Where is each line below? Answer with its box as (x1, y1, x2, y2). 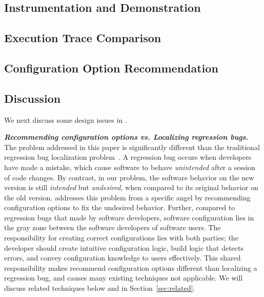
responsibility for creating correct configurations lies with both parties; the (4, 232, 238, 243)
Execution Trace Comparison (4, 30, 161, 46)
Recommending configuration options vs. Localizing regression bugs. (4, 132, 249, 142)
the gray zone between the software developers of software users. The (4, 222, 221, 233)
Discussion (4, 90, 61, 106)
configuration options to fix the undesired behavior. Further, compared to (4, 202, 235, 213)
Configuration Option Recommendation (4, 60, 218, 76)
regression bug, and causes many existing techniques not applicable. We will (4, 272, 243, 283)
